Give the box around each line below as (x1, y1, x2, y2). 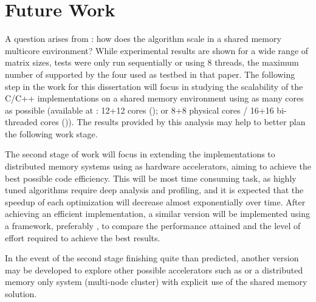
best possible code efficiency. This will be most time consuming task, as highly (5, 171, 297, 184)
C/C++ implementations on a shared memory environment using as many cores (5, 92, 304, 105)
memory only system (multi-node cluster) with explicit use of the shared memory (5, 275, 307, 288)
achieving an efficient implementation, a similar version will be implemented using (5, 207, 310, 220)
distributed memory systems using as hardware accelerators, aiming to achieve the (5, 160, 311, 173)
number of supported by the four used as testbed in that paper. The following (5, 67, 295, 80)
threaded (5, 115, 38, 128)
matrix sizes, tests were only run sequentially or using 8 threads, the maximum (5, 56, 299, 69)
